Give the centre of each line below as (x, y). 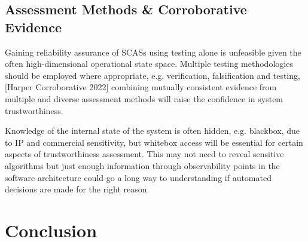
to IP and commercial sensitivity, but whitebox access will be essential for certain (154, 142)
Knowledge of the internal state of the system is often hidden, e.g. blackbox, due (153, 131)
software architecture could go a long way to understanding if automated (138, 177)
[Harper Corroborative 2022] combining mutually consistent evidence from (141, 87)
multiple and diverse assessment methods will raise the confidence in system (144, 98)
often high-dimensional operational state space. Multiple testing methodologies (149, 64)
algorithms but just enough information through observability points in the (142, 165)
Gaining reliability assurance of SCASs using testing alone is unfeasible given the (153, 52)
